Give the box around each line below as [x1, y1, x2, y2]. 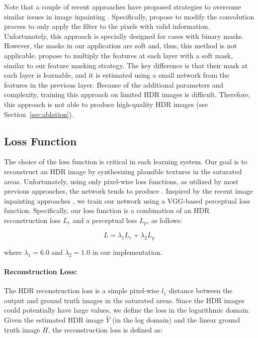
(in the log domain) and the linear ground [112, 315, 240, 325]
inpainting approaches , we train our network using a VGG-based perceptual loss [4, 195, 251, 206]
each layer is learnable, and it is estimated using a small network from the [4, 70, 230, 80]
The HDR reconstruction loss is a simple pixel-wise [4, 285, 160, 296]
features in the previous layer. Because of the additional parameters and [4, 79, 224, 90]
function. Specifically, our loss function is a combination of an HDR [4, 205, 210, 216]
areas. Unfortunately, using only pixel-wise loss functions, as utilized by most [4, 176, 239, 186]
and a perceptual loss [72, 215, 137, 225]
